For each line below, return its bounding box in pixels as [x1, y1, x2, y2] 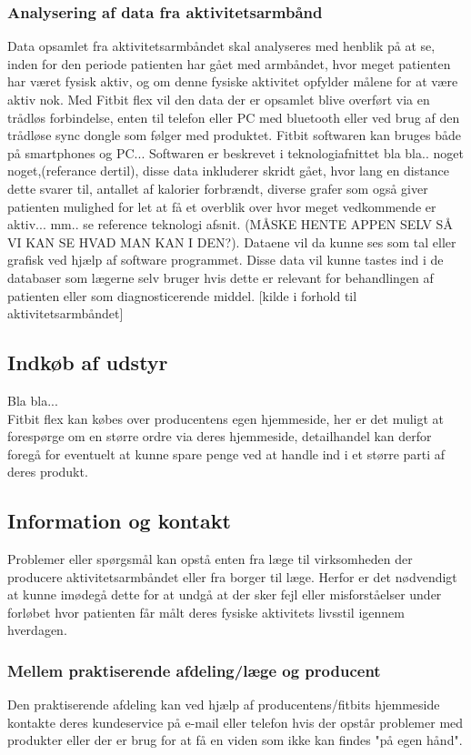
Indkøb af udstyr [7, 348, 168, 377]
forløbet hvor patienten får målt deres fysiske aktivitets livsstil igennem [7, 602, 405, 621]
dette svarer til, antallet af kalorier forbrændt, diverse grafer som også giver [7, 178, 428, 197]
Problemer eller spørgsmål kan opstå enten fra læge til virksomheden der [7, 549, 413, 569]
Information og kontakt [7, 507, 231, 535]
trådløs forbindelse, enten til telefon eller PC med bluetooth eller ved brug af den [7, 107, 460, 126]
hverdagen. [7, 620, 67, 639]
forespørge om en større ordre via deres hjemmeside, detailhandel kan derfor [7, 427, 432, 446]
